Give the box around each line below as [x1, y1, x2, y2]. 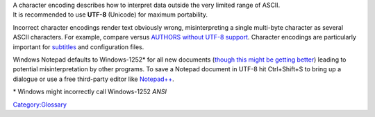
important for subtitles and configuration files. [12, 42, 144, 51]
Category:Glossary [12, 100, 67, 109]
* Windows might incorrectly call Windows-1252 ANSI [12, 87, 167, 96]
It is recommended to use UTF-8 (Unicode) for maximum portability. [12, 10, 208, 19]
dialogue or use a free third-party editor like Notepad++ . [12, 75, 174, 83]
